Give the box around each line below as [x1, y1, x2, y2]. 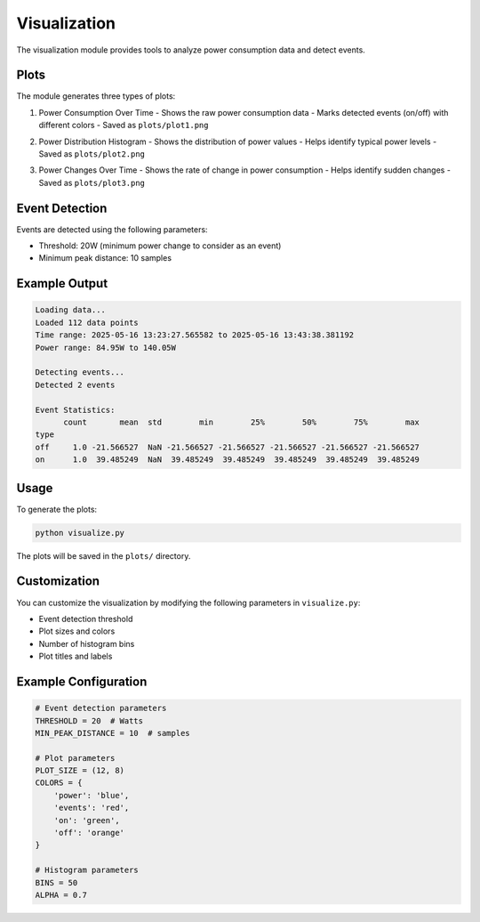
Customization [16, 574, 100, 589]
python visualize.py [35, 528, 124, 538]
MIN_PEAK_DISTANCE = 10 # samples [35, 728, 190, 738]
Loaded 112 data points [35, 317, 140, 328]
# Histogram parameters [35, 865, 140, 876]
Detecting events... [35, 368, 124, 377]
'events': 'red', [53, 803, 130, 813]
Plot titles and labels [38, 651, 113, 662]
